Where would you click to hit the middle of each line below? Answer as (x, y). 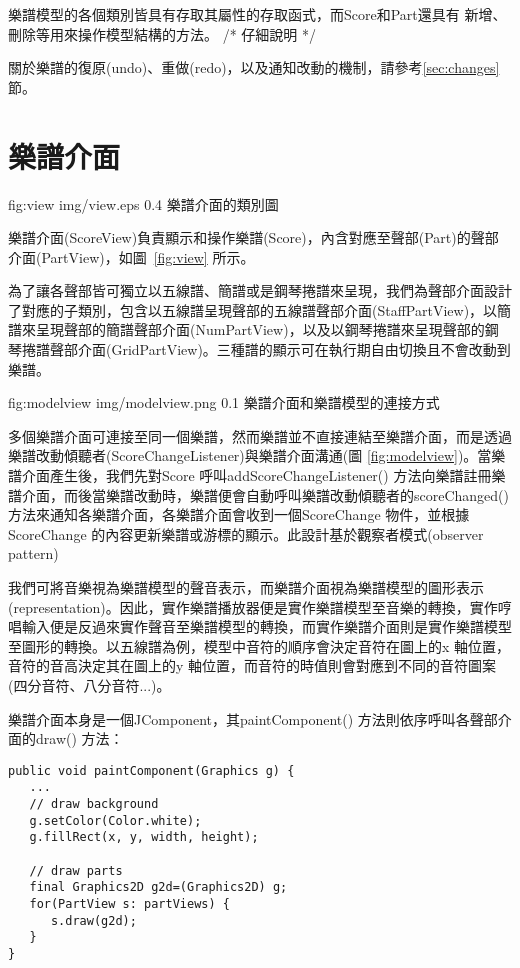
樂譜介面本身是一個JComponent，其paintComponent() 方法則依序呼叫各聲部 (253, 718)
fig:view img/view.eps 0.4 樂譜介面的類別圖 (143, 203)
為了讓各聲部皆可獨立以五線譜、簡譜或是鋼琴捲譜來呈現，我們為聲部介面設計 (260, 290)
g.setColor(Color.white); (115, 820)
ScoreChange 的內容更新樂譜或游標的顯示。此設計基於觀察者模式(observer (246, 533)
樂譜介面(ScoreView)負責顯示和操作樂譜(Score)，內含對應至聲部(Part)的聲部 (253, 237)
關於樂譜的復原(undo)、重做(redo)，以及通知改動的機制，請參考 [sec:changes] (254, 67)
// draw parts (76, 870)
